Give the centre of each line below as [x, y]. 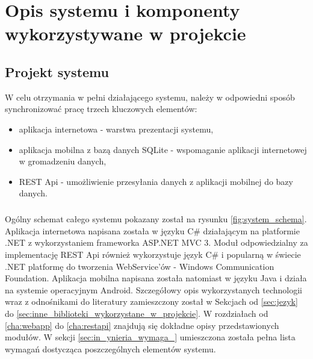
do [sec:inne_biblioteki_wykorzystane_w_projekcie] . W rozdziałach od [137, 314]
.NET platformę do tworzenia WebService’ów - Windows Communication [140, 266]
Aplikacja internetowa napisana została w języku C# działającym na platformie [152, 230]
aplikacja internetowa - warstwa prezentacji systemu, [116, 129]
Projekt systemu [57, 71]
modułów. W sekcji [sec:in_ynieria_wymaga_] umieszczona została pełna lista [150, 337]
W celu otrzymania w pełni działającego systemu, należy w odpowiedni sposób [150, 97]
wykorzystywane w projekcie [126, 33]
